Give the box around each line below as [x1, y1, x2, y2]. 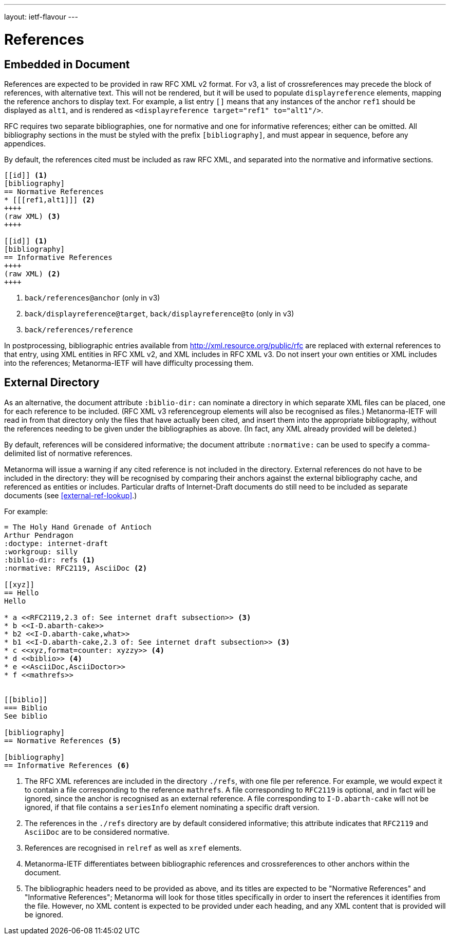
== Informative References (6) [4, 761, 130, 769]
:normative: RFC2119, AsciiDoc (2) [4, 564, 147, 572]
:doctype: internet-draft [4, 539, 108, 548]
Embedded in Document [4, 58, 130, 71]
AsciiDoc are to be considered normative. [25, 827, 170, 836]
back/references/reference [25, 325, 133, 334]
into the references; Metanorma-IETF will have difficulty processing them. [4, 358, 254, 367]
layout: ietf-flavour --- [4, 12, 78, 21]
